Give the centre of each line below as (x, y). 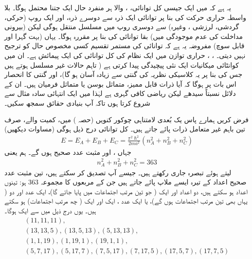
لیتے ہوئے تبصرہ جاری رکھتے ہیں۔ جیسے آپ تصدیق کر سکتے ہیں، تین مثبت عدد (118, 172)
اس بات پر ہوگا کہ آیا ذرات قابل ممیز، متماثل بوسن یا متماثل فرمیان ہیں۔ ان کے (120, 83)
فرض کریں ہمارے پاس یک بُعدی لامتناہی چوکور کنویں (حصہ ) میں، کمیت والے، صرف (126, 119)
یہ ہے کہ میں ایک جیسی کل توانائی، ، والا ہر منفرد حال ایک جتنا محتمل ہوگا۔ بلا (118, 7)
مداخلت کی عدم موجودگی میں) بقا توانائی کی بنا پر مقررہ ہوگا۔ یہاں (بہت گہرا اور (124, 36)
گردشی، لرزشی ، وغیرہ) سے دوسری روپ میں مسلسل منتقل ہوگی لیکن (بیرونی (122, 27)
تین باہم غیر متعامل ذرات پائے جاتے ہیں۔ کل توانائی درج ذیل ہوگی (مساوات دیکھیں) (125, 129)
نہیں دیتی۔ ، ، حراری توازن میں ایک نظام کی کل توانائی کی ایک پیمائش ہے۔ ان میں (125, 55)
